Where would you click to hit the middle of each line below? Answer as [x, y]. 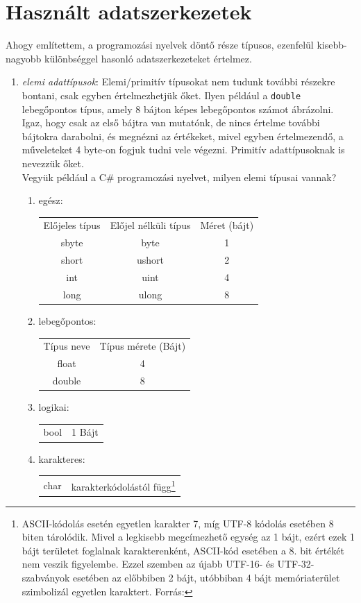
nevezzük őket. [53, 163]
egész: [51, 200]
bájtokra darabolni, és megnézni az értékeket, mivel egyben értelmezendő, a [183, 136]
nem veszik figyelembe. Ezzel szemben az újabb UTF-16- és [148, 564]
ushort [151, 260]
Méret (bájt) [227, 225]
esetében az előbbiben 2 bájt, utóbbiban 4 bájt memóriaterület [206, 577]
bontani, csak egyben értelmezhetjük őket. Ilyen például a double [161, 95]
